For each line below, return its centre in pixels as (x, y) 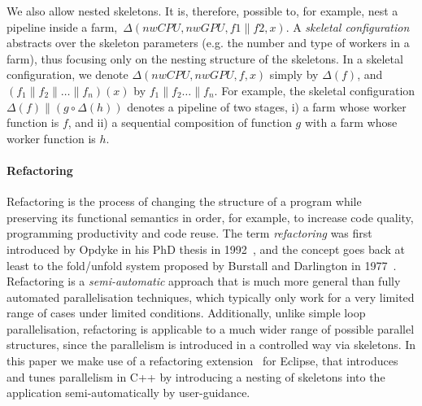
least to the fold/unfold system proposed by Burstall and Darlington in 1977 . (202, 265)
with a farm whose (351, 122)
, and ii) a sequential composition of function (180, 122)
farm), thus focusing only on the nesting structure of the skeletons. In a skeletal (205, 58)
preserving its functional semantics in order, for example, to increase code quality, (210, 217)
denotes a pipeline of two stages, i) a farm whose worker (267, 106)
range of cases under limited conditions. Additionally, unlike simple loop (186, 313)
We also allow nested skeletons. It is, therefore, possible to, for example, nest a (202, 11)
